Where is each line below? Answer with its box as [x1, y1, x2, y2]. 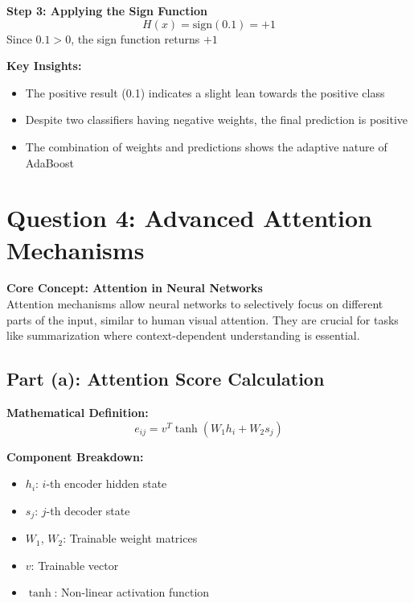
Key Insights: [6, 57, 82, 74]
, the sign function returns [71, 30, 200, 47]
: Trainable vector [31, 556, 119, 573]
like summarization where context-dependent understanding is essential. [6, 327, 360, 344]
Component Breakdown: [6, 448, 144, 465]
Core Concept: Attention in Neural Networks [6, 279, 263, 296]
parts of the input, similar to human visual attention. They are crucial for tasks [6, 311, 399, 328]
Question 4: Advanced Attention [6, 201, 372, 234]
